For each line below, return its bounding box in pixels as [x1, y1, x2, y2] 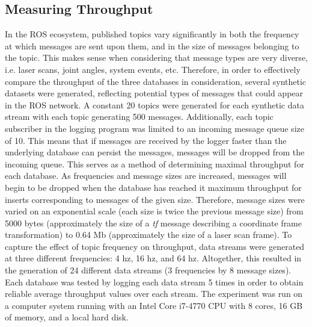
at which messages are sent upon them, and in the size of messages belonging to [5, 39, 299, 52]
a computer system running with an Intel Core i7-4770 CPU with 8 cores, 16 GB [5, 299, 303, 311]
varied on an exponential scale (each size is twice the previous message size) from [5, 205, 304, 217]
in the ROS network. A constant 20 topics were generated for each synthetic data [5, 98, 304, 111]
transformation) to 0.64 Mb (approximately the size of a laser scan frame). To [5, 228, 292, 241]
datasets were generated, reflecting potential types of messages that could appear [5, 87, 304, 99]
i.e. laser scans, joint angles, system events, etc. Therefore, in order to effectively [5, 63, 301, 75]
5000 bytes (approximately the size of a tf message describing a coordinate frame [5, 216, 302, 229]
